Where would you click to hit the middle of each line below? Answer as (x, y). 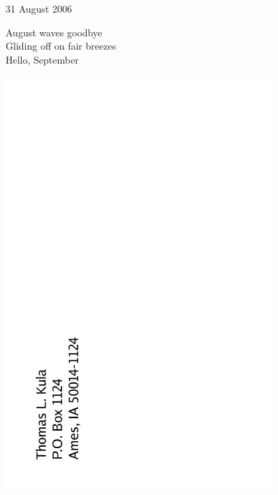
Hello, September (42, 59)
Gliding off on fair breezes (61, 46)
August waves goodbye (54, 32)
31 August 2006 (39, 8)
